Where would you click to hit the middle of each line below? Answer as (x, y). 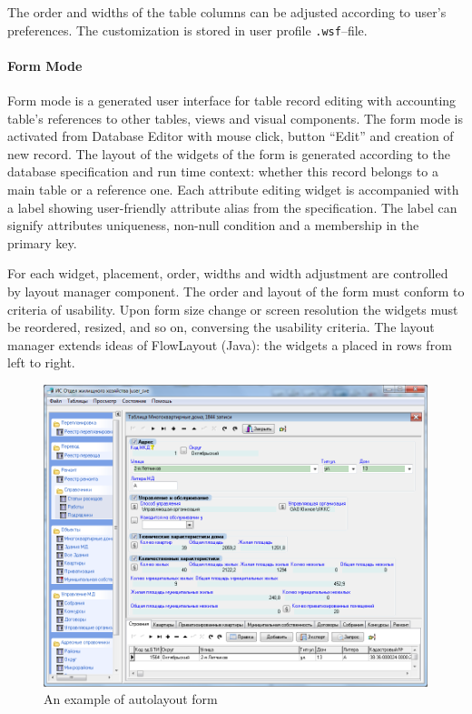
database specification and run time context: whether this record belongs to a (223, 171)
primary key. (42, 242)
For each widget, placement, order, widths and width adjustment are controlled (228, 273)
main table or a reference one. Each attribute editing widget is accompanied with (233, 190)
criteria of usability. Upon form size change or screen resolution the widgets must (233, 309)
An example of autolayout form (131, 699)
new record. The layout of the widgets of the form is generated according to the (229, 153)
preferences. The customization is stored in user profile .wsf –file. (187, 30)
